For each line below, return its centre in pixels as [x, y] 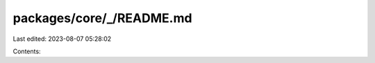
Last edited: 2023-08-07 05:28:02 [62, 39]
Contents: [27, 51]
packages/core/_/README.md [102, 18]
